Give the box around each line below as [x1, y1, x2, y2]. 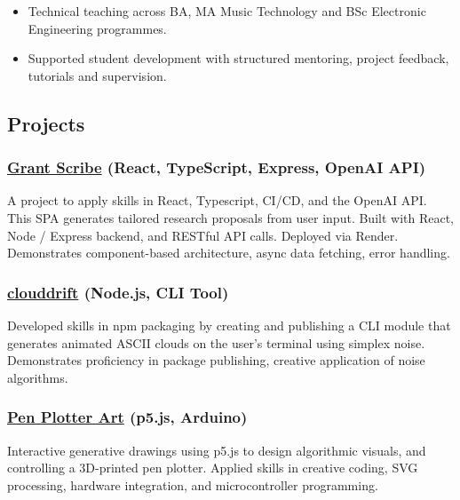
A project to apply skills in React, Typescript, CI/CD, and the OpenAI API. [7, 191, 427, 210]
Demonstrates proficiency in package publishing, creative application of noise [7, 351, 425, 369]
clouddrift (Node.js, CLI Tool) [7, 281, 229, 303]
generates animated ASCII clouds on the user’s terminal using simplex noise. [7, 333, 425, 352]
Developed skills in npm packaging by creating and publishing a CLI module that [7, 315, 451, 334]
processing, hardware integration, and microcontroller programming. [7, 475, 378, 494]
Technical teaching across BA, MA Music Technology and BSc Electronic [28, 2, 426, 20]
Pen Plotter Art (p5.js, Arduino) [7, 406, 248, 428]
